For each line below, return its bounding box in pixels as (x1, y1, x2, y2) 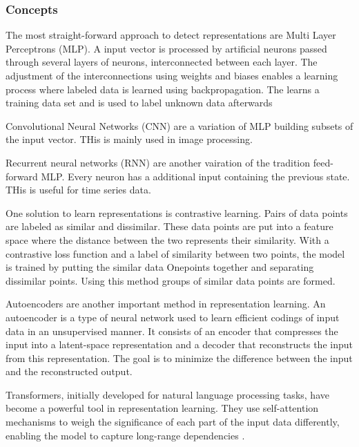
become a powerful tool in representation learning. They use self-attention (6, 401, 319, 415)
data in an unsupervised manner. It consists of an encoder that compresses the (6, 323, 338, 338)
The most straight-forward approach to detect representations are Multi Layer (6, 28, 336, 42)
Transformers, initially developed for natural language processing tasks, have (6, 387, 329, 401)
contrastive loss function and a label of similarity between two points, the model (6, 246, 345, 260)
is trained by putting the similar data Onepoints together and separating (6, 260, 314, 274)
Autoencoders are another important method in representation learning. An (6, 296, 326, 311)
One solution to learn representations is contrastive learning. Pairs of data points (6, 205, 348, 220)
